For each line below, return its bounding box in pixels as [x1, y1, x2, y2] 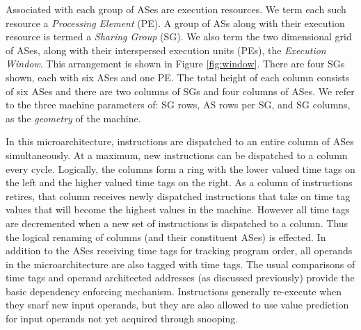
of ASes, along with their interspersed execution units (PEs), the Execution [6, 42, 326, 57]
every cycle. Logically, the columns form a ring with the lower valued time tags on [6, 161, 355, 176]
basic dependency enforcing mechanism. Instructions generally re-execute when [6, 283, 342, 298]
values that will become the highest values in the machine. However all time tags [6, 202, 350, 217]
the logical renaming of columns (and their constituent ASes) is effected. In [6, 229, 326, 244]
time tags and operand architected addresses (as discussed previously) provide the [6, 270, 355, 285]
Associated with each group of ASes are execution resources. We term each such [6, 2, 346, 16]
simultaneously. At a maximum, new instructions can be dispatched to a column [6, 147, 348, 162]
